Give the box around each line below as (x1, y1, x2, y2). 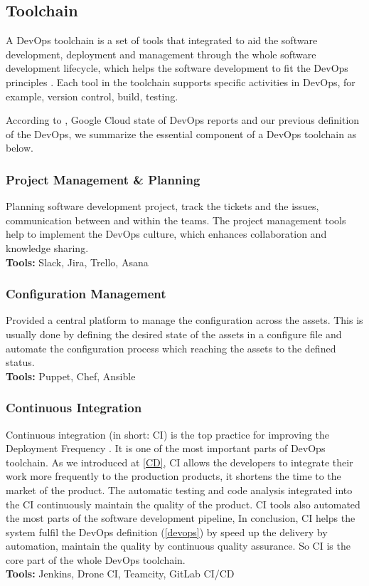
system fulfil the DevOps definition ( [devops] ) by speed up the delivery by (6, 524, 328, 539)
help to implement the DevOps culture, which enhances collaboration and (6, 226, 327, 241)
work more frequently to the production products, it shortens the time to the (6, 469, 341, 483)
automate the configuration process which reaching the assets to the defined (6, 340, 336, 355)
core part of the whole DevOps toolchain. (6, 552, 186, 567)
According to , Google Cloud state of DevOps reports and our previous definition (6, 113, 360, 127)
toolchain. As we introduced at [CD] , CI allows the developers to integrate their (6, 454, 353, 469)
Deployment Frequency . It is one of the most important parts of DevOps (6, 441, 326, 456)
